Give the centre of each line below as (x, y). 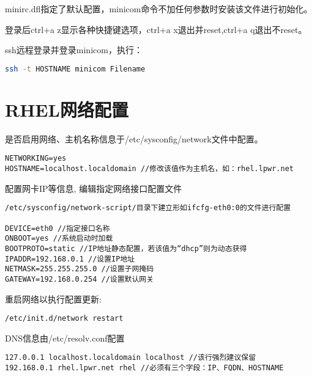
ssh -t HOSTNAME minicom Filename (75, 69)
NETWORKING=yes (36, 159)
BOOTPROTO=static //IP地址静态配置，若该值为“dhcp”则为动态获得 (126, 248)
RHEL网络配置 (67, 109)
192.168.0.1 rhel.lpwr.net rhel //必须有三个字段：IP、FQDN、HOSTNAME (144, 368)
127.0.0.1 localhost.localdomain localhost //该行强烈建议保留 (131, 358)
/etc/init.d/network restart (64, 319)
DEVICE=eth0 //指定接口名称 (58, 228)
